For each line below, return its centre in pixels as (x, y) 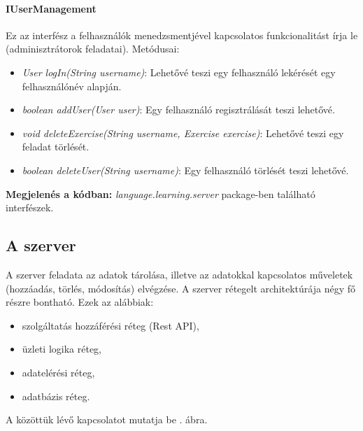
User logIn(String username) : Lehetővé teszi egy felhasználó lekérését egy (179, 72)
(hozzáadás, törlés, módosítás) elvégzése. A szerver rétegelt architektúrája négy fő (180, 288)
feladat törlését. (56, 147)
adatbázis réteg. (56, 396)
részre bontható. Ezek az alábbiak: (80, 302)
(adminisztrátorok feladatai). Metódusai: (93, 49)
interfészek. (30, 207)
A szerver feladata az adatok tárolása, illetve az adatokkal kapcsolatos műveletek (179, 274)
